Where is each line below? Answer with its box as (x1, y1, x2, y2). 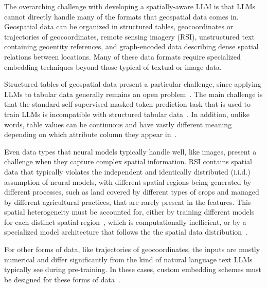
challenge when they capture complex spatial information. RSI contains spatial (4, 156, 252, 167)
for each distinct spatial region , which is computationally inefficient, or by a (4, 216, 246, 227)
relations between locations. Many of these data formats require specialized (4, 51, 241, 62)
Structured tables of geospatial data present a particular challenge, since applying (4, 79, 261, 89)
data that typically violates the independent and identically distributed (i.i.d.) (4, 166, 251, 177)
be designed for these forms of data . (4, 274, 120, 284)
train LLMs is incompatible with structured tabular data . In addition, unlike (4, 108, 250, 119)
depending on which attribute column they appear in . (4, 129, 177, 140)
